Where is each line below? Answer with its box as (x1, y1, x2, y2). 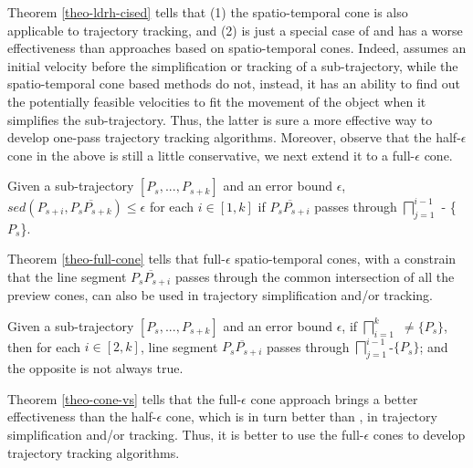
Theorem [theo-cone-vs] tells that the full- (7, 389, 242, 408)
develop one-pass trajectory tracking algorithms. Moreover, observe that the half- (7, 128, 461, 147)
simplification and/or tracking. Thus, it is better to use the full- (7, 424, 364, 443)
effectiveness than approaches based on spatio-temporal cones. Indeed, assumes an (7, 38, 467, 57)
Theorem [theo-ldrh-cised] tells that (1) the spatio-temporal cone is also (7, 3, 408, 21)
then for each (7, 337, 81, 356)
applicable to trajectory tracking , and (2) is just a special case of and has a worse (7, 20, 463, 39)
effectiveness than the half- (7, 407, 157, 426)
